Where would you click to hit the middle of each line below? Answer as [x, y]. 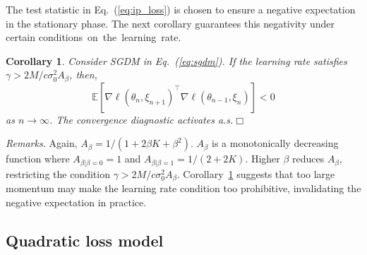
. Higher [263, 159]
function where [38, 159]
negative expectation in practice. [76, 202]
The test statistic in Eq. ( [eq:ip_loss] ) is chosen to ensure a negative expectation [181, 9]
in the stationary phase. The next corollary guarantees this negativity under [170, 23]
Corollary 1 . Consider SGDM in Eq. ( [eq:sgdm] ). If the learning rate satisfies [176, 60]
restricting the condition [58, 173]
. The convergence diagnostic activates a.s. [142, 119]
